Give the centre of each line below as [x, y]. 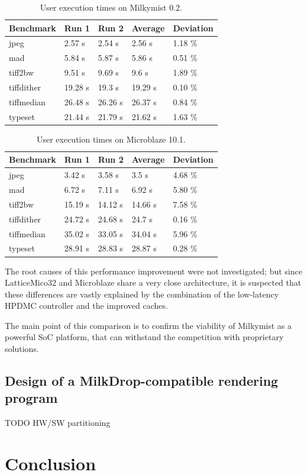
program [31, 398]
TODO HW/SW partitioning [58, 423]
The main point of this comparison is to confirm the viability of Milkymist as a [148, 325]
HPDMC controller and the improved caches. [86, 306]
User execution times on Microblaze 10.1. [111, 139]
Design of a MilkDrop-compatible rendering [142, 381]
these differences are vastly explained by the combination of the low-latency [142, 294]
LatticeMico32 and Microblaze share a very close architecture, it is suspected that [153, 282]
